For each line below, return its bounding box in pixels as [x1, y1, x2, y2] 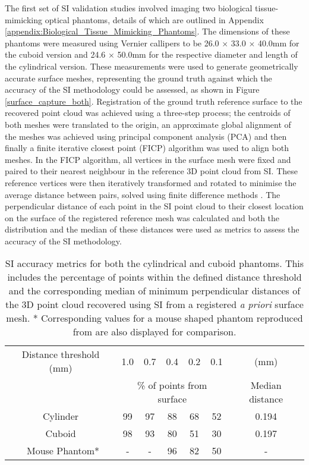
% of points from [137, 378, 207, 392]
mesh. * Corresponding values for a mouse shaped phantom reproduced [6, 311, 303, 325]
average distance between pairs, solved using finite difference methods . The [5, 188, 280, 200]
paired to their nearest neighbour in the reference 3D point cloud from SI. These [5, 165, 298, 177]
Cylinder [43, 409, 79, 423]
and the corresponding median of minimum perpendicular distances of [8, 284, 301, 298]
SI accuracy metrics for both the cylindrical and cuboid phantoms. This [5, 256, 304, 271]
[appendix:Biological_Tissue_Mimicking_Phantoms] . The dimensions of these [5, 25, 290, 37]
